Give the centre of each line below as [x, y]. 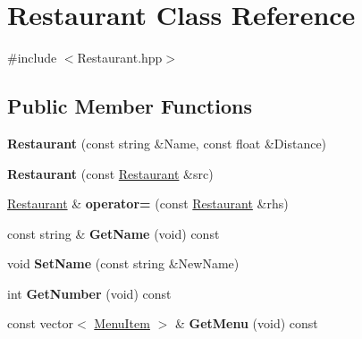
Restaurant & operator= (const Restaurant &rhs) [148, 203]
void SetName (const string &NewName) [123, 263]
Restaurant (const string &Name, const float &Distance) [167, 143]
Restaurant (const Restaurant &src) [110, 173]
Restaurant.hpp [120, 58]
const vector [40, 323]
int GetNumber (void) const [89, 293]
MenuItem [122, 323]
